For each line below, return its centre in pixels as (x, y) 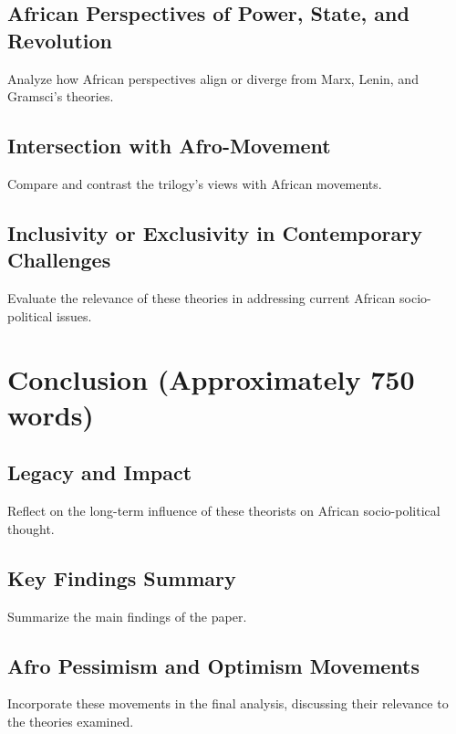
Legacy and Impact (100, 472)
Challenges (59, 260)
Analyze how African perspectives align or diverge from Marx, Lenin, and (213, 78)
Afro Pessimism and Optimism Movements (213, 665)
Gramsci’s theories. (61, 96)
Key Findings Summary (122, 577)
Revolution (60, 40)
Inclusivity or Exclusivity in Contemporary (215, 232)
